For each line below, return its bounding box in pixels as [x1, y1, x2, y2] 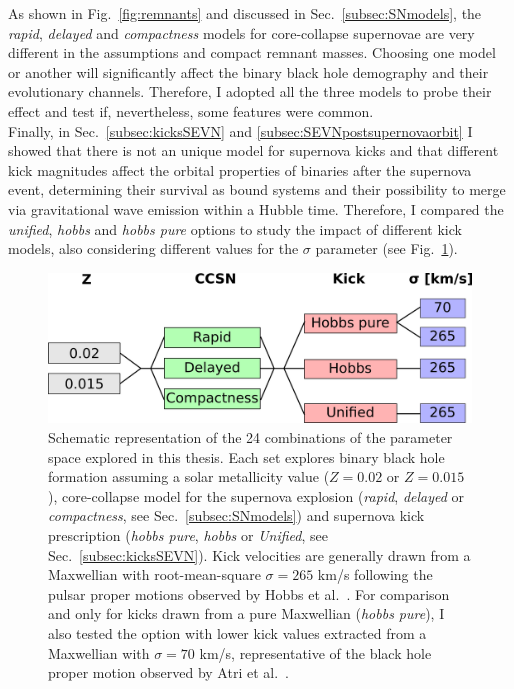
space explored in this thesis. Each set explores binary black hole [48, 446, 445, 467]
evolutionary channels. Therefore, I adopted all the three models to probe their [8, 81, 492, 102]
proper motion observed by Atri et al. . [48, 662, 289, 683]
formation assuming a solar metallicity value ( [48, 466, 330, 487]
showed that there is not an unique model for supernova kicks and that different [8, 140, 499, 161]
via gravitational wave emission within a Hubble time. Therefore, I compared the [8, 198, 504, 219]
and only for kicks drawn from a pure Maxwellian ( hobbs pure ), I [48, 603, 445, 624]
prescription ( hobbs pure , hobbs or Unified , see [48, 525, 328, 545]
